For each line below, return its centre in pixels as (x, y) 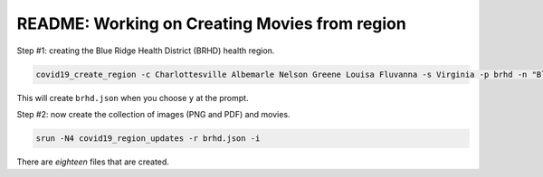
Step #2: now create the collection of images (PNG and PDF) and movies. (153, 114)
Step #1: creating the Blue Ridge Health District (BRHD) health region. (146, 51)
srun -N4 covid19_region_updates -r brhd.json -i (148, 138)
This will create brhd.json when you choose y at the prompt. (133, 98)
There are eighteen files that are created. (93, 162)
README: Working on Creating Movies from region (211, 23)
